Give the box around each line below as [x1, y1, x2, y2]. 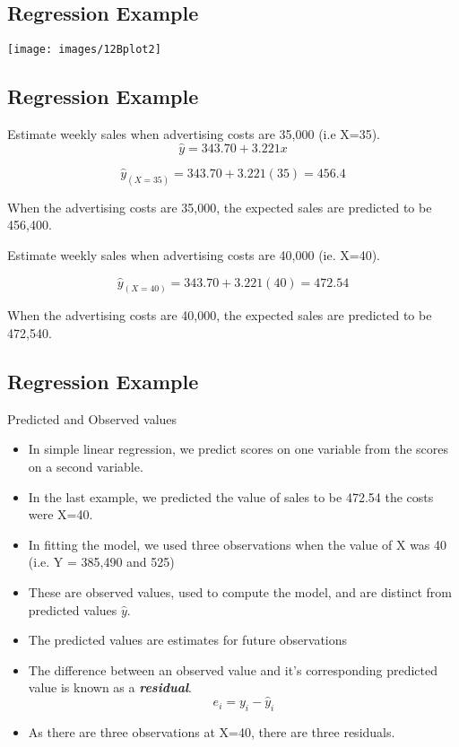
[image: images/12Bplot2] [7, 43, 161, 56]
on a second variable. [28, 456, 143, 475]
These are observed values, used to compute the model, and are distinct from [28, 582, 453, 601]
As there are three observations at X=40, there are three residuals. [28, 722, 395, 741]
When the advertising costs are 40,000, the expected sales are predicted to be [7, 306, 432, 325]
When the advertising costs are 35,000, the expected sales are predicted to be [7, 197, 432, 216]
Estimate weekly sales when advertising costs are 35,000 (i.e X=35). [7, 125, 381, 143]
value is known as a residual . [28, 678, 192, 697]
